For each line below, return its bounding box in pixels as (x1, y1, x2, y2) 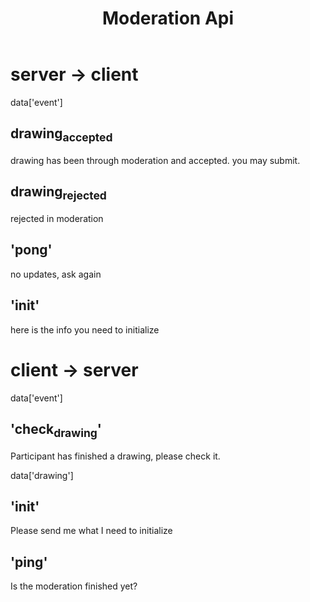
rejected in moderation (10, 212, 104, 224)
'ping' (10, 553, 48, 571)
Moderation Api (101, 7, 235, 30)
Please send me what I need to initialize (10, 525, 173, 537)
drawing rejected (10, 183, 107, 203)
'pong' (10, 242, 53, 259)
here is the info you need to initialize (10, 323, 160, 336)
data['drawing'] (10, 469, 74, 481)
